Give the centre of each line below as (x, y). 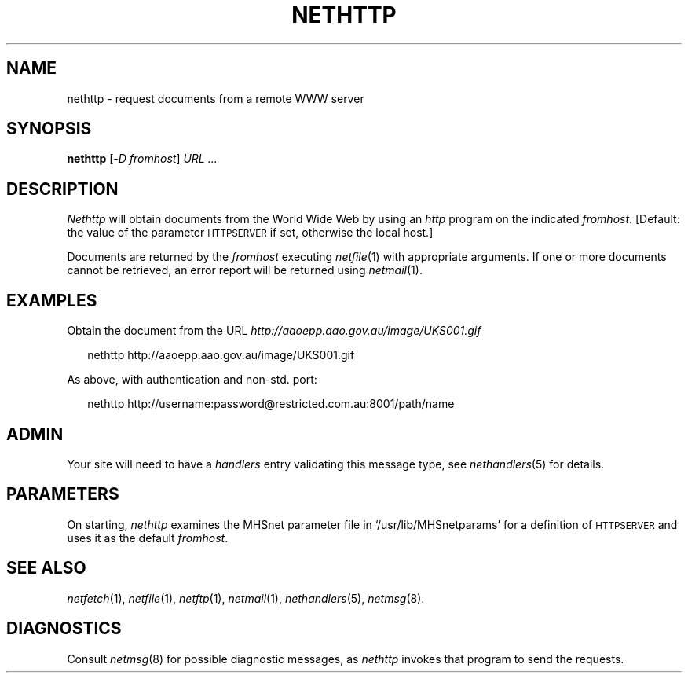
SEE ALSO (46, 568)
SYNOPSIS (49, 129)
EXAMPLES (52, 300)
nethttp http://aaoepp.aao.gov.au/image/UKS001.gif (221, 355)
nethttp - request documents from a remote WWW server (216, 98)
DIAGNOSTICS (64, 629)
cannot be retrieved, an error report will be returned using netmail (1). (245, 270)
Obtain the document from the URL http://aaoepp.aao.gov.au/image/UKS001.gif (274, 331)
